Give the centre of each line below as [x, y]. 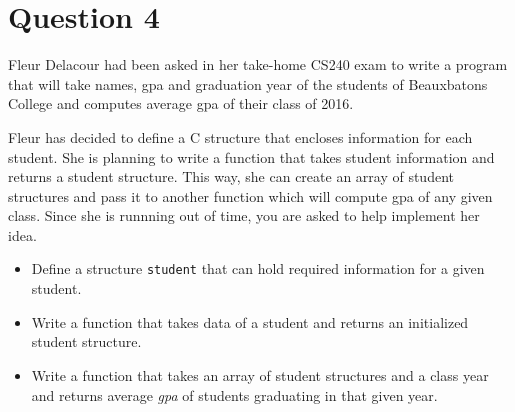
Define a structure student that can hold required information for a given [258, 268]
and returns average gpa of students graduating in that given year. [234, 394]
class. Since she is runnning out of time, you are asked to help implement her [244, 215]
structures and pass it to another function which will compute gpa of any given [250, 195]
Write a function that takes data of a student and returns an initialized [250, 321]
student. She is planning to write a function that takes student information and [251, 156]
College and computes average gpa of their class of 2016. [181, 103]
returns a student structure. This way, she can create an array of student [231, 176]
